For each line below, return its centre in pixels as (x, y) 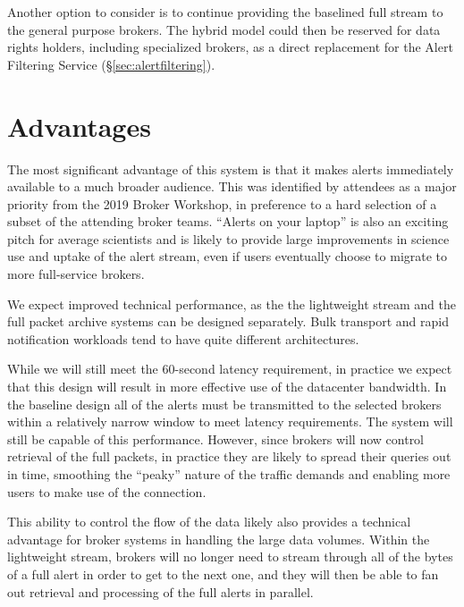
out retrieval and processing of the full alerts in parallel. (160, 591)
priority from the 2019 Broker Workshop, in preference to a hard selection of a (222, 203)
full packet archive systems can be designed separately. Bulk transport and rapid (228, 321)
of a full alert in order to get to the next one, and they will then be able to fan (223, 573)
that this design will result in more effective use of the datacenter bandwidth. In (227, 387)
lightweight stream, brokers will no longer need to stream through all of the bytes (230, 556)
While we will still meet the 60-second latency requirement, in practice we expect (230, 369)
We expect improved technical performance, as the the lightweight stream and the (232, 303)
